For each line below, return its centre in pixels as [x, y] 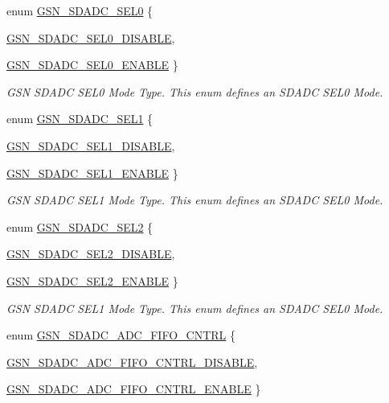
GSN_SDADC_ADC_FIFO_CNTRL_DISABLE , [132, 362]
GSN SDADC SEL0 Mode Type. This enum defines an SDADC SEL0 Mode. [195, 91]
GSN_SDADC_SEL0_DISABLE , [91, 37]
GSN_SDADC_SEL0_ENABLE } [92, 65]
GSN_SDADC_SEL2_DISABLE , [91, 254]
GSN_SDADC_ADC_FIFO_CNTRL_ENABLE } [134, 389]
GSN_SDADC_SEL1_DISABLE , [91, 145]
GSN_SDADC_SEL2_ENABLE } [92, 280]
